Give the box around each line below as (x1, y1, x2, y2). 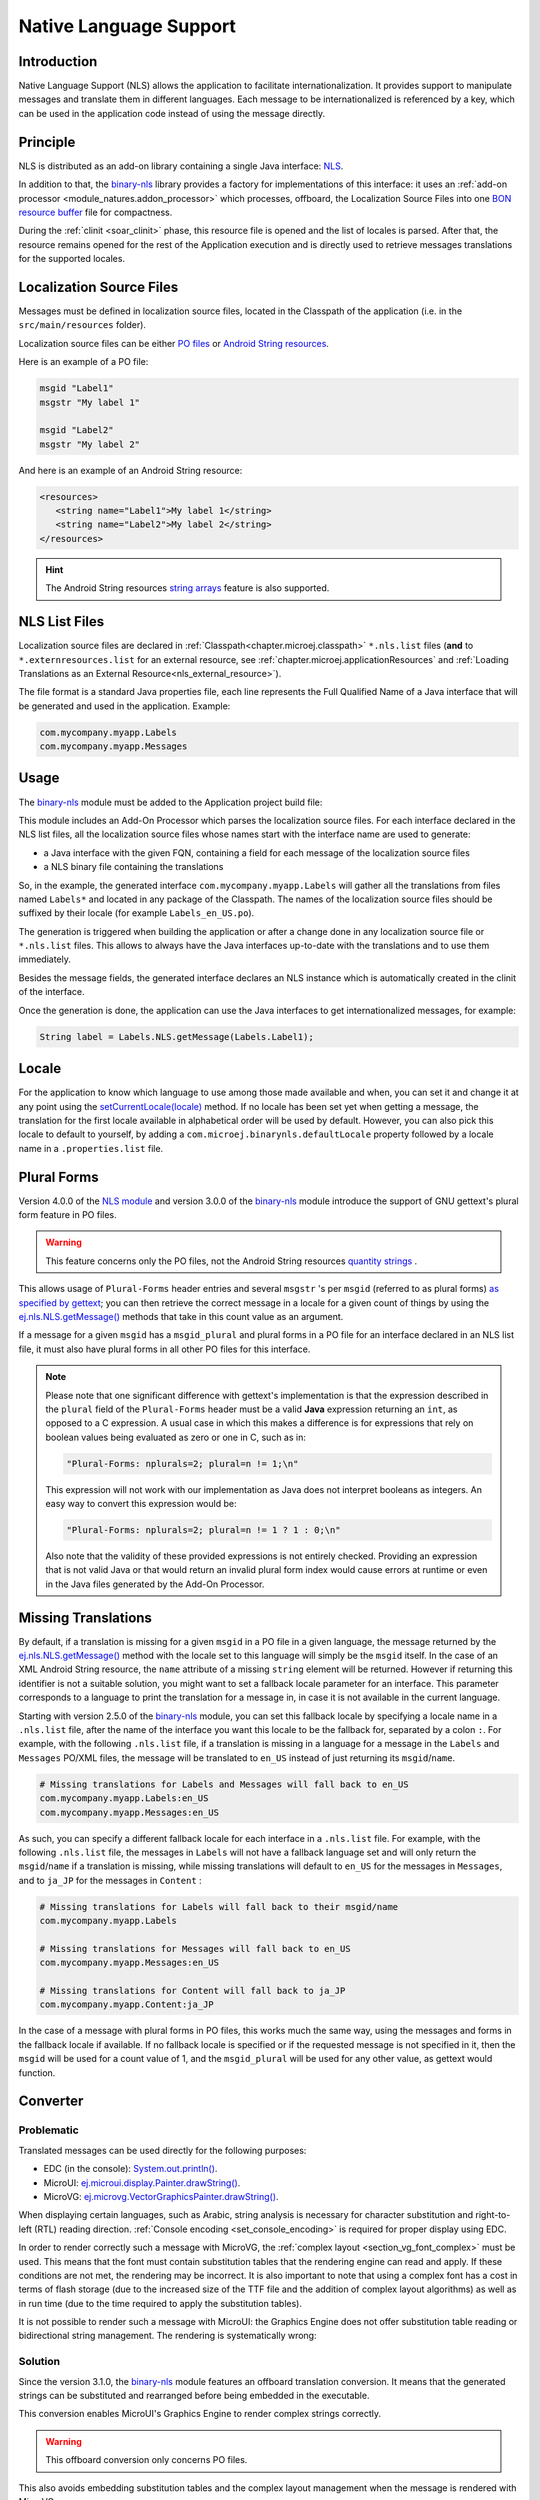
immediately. (18, 953, 72, 965)
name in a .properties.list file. (18, 1142, 164, 1154)
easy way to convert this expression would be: (45, 1498, 237, 1510)
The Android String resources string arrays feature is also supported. (45, 582, 330, 594)
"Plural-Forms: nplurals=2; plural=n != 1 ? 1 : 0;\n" (66, 1525, 341, 1536)
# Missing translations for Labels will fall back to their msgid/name (39, 1901, 399, 1912)
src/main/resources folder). (18, 319, 147, 331)
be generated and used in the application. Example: (18, 700, 231, 712)
